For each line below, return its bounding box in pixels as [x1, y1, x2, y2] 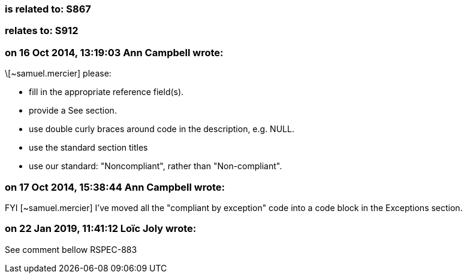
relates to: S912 [5, 25, 79, 37]
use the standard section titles [29, 142, 148, 153]
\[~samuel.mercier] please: [5, 68, 112, 79]
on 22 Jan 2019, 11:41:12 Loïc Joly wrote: [5, 222, 197, 235]
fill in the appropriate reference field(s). [29, 87, 184, 97]
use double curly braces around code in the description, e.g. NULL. [29, 124, 294, 135]
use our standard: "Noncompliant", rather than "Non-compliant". [29, 161, 282, 172]
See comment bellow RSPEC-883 [5, 244, 137, 255]
